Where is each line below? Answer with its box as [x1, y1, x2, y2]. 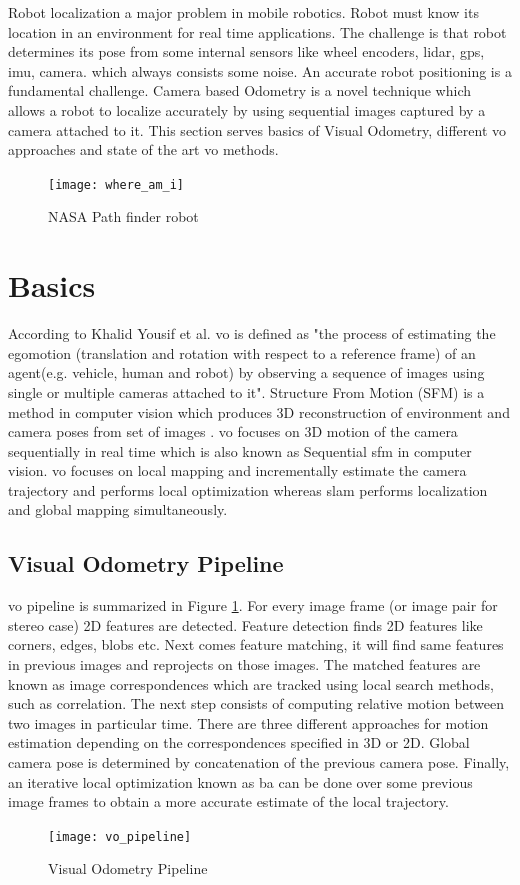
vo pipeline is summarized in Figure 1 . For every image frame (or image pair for [8, 595, 498, 616]
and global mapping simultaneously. [8, 499, 228, 520]
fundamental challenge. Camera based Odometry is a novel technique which [8, 80, 471, 101]
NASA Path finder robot [48, 206, 199, 227]
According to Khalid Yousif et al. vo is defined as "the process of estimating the [8, 323, 496, 344]
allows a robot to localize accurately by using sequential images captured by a [8, 99, 486, 120]
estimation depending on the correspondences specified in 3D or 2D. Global [8, 732, 470, 753]
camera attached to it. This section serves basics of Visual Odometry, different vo [8, 119, 507, 140]
